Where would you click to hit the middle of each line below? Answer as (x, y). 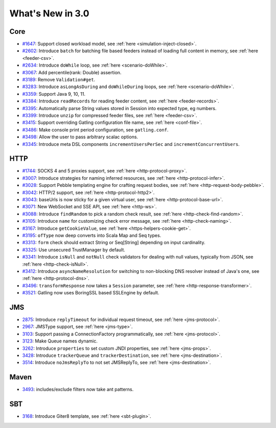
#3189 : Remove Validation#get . (59, 80)
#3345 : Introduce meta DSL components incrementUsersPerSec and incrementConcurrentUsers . (131, 144)
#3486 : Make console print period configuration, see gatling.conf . (95, 130)
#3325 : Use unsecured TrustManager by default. (74, 250)
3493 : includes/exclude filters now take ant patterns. (78, 390)
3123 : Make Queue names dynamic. (60, 341)
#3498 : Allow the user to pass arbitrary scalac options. (80, 137)
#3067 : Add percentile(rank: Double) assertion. (72, 72)
